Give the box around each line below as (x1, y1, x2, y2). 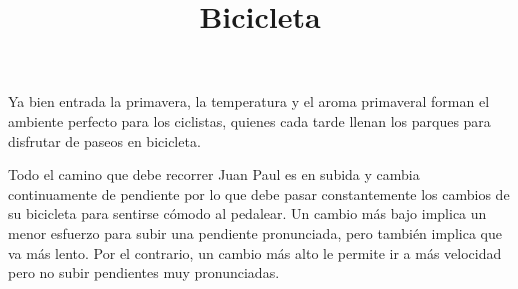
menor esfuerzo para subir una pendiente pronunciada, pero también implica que (8, 222, 502, 243)
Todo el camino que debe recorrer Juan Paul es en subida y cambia (8, 164, 420, 185)
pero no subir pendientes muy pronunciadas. (8, 262, 280, 283)
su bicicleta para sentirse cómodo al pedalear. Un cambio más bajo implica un (8, 203, 487, 224)
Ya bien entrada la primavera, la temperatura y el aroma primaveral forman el (8, 91, 490, 112)
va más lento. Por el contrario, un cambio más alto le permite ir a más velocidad (8, 242, 502, 263)
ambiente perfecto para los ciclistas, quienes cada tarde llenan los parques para (8, 110, 491, 131)
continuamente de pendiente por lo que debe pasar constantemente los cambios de (8, 183, 510, 204)
